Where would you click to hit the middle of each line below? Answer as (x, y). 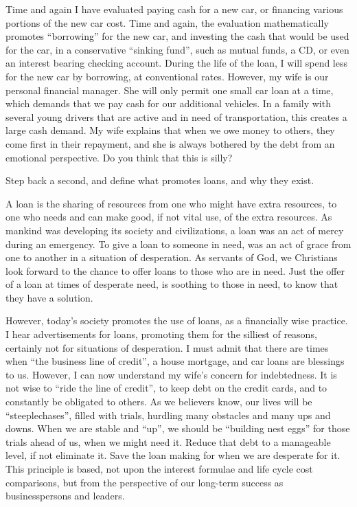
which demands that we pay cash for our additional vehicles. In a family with (168, 103)
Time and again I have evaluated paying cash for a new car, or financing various (174, 9)
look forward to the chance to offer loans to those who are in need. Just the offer (175, 270)
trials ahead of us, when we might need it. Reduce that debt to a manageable (168, 441)
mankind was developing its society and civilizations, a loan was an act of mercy (175, 230)
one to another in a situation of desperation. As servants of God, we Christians (172, 257)
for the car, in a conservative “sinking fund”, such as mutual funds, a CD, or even (177, 49)
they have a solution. (49, 297)
